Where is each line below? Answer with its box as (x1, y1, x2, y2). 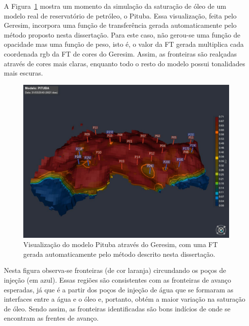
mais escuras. (4, 68, 43, 78)
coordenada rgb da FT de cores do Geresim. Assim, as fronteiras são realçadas (4, 48, 237, 58)
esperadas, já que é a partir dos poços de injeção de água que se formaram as (4, 284, 233, 294)
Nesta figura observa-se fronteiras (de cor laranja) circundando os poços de (4, 265, 226, 275)
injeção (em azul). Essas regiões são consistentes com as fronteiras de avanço (4, 274, 232, 285)
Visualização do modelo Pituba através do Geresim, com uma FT (23, 239, 218, 249)
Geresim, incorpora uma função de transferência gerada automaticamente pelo (4, 20, 237, 30)
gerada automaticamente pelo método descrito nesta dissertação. (23, 249, 216, 259)
